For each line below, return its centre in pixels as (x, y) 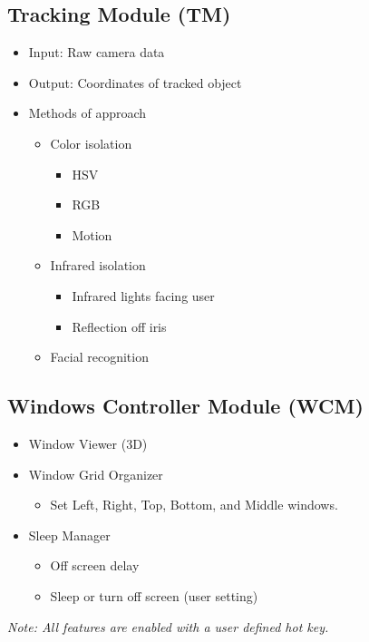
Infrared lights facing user (143, 295)
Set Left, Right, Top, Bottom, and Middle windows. (194, 505)
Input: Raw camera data (97, 52)
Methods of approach (87, 113)
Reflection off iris (119, 326)
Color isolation (91, 143)
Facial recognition (99, 357)
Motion (92, 234)
